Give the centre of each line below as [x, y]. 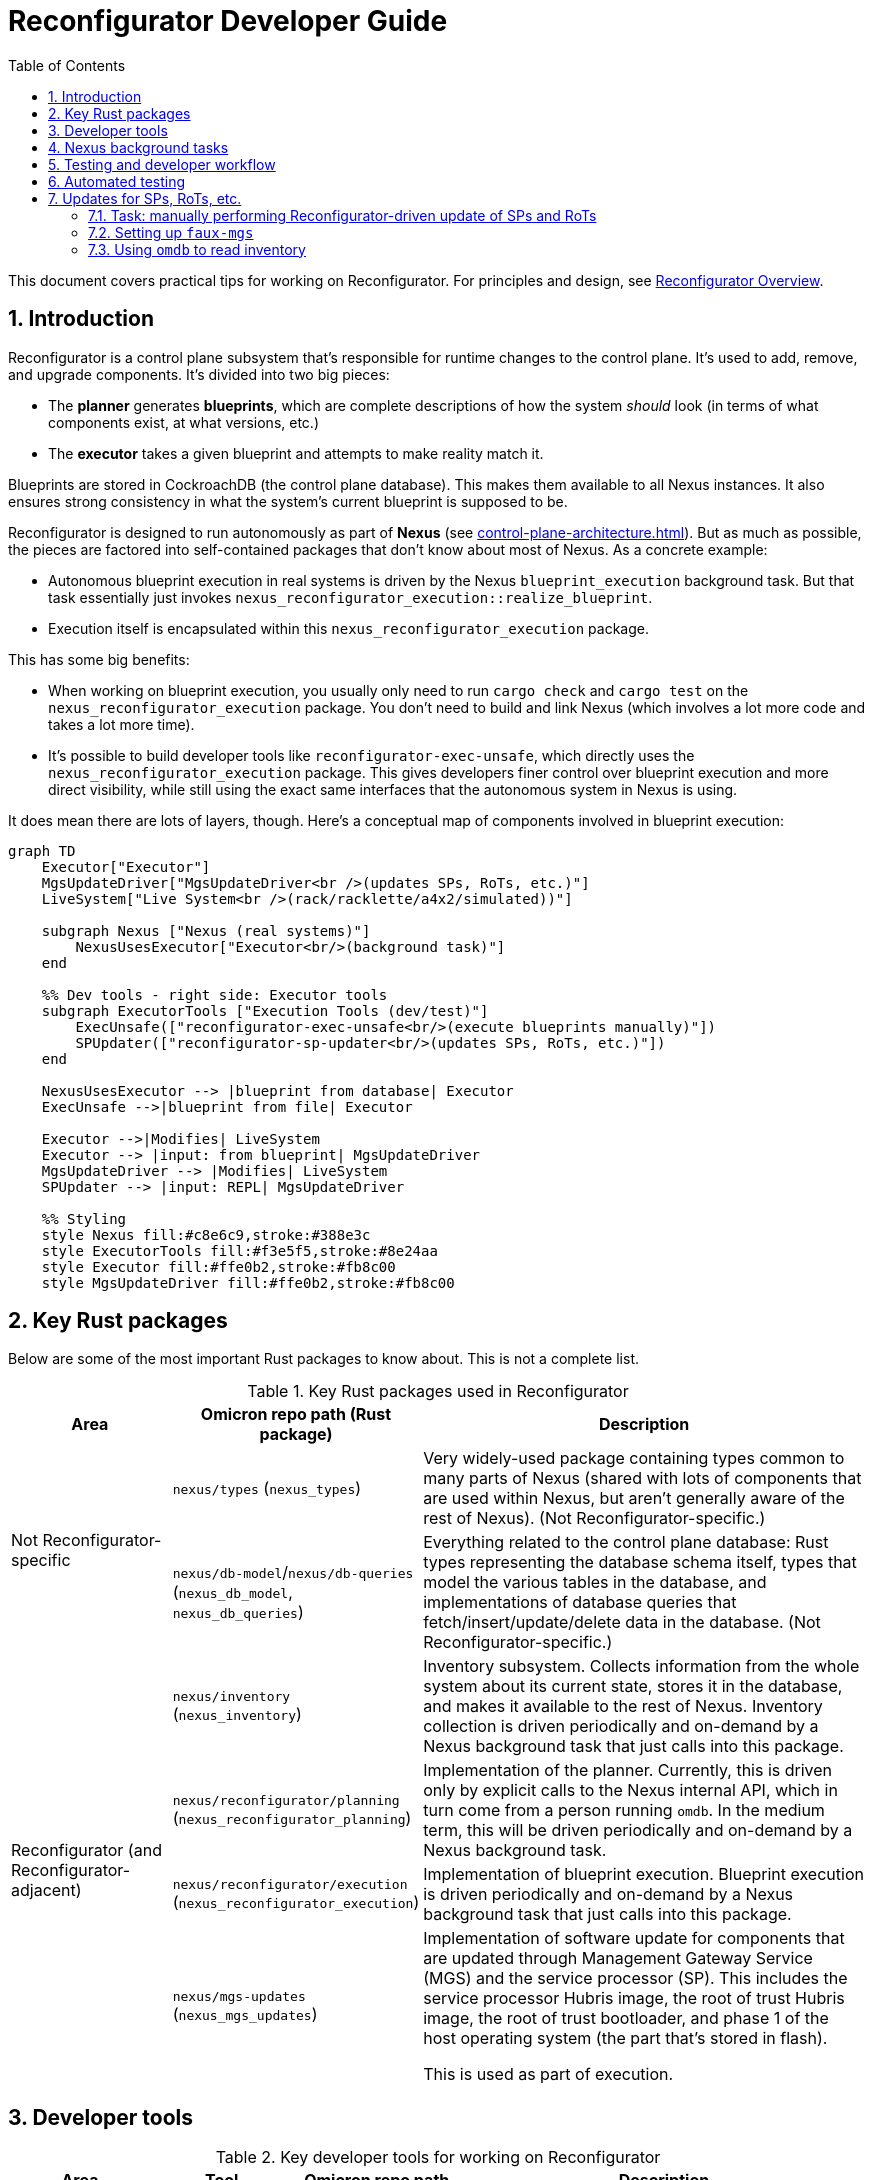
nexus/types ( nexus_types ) [267, 1488]
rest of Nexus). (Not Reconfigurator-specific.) [594, 1518]
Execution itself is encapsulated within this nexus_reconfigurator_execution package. [349, 628]
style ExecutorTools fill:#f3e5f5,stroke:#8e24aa [239, 1250]
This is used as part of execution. [548, 2074]
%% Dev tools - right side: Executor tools [214, 994]
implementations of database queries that [580, 1602]
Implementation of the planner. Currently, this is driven [628, 1770]
